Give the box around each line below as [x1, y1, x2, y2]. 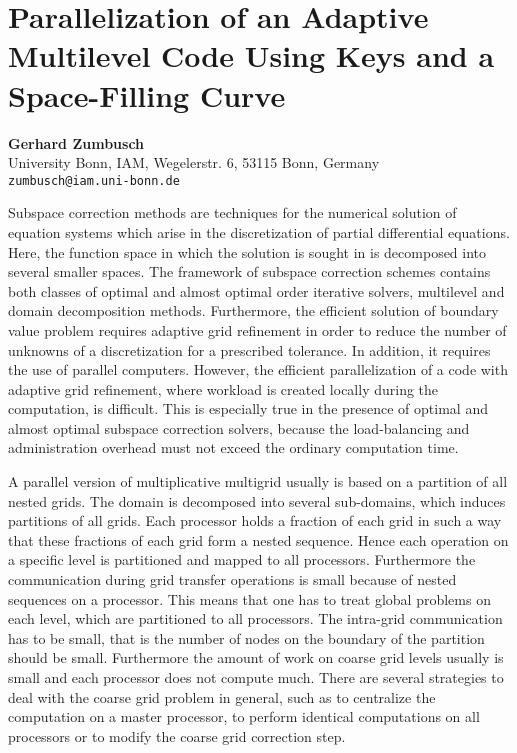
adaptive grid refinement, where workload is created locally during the [8, 378, 439, 399]
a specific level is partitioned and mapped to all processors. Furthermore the [8, 549, 476, 570]
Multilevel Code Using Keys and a [8, 35, 495, 76]
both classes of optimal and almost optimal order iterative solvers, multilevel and [8, 280, 505, 301]
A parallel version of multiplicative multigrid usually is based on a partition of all [8, 471, 508, 492]
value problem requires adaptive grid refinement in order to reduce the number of [8, 319, 507, 340]
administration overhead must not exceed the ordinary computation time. [8, 437, 459, 458]
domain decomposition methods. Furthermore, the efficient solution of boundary [8, 300, 499, 321]
